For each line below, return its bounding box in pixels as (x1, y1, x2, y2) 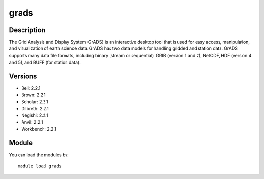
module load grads (18, 163, 62, 169)
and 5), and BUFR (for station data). (9, 59, 81, 66)
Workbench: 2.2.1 (21, 126, 56, 132)
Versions (9, 72, 37, 81)
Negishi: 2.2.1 (21, 112, 48, 118)
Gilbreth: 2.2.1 (21, 106, 49, 112)
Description (9, 26, 46, 34)
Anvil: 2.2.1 (21, 119, 43, 125)
